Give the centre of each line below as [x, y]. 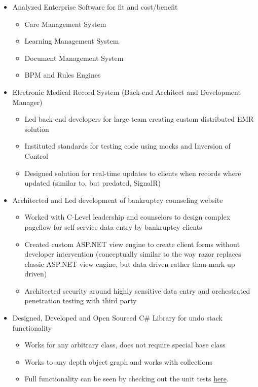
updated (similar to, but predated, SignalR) [93, 183]
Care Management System [65, 24]
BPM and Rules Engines [63, 75]
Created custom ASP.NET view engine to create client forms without [132, 244]
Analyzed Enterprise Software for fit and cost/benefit [95, 7]
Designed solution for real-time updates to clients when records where [133, 173]
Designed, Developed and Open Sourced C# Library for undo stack [117, 318]
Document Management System [74, 58]
